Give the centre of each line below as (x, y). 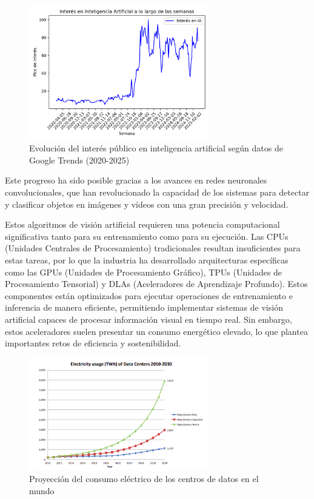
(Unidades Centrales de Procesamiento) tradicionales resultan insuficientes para (153, 248)
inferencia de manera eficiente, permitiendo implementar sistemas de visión (144, 307)
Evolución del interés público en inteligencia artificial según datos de (156, 148)
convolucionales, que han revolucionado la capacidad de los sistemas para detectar (157, 192)
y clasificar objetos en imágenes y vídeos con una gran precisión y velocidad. (147, 204)
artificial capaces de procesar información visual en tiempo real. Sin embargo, (149, 319)
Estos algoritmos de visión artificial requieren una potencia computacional (142, 224)
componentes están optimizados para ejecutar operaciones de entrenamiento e (149, 295)
